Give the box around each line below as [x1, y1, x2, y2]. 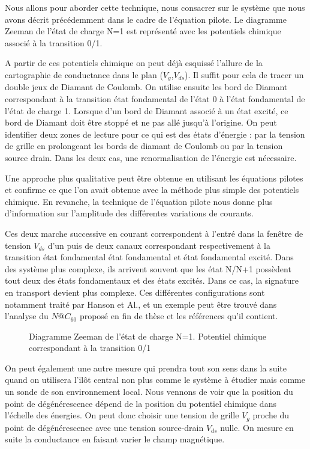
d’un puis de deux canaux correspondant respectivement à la [47, 239, 271, 251]
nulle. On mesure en [220, 421, 294, 433]
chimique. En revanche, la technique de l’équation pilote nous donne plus [5, 195, 273, 207]
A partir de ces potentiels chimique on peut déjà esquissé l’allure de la [5, 57, 263, 69]
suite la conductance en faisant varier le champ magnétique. [5, 433, 225, 445]
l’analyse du [5, 310, 49, 322]
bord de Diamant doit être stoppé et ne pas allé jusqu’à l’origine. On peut [5, 116, 277, 129]
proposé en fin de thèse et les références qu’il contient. [79, 310, 278, 322]
